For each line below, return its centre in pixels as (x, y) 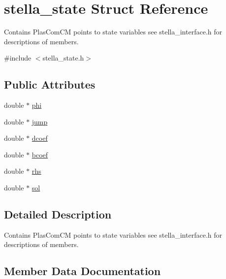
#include (18, 58)
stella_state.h (63, 58)
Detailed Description (58, 214)
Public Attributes (50, 84)
